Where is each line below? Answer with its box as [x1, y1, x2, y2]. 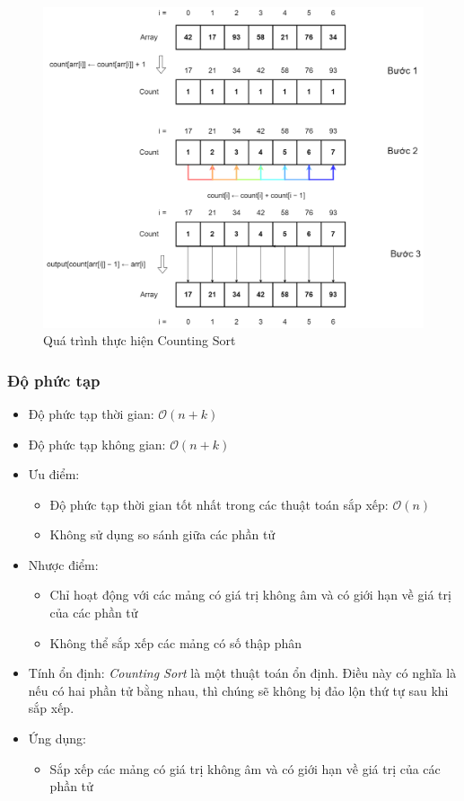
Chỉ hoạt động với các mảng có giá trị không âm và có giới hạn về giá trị [49, 585, 451, 604]
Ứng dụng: [28, 729, 86, 748]
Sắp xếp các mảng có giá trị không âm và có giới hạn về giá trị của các [49, 759, 441, 778]
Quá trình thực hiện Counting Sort [43, 331, 236, 350]
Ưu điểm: [28, 465, 80, 484]
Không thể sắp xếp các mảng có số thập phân [49, 633, 302, 652]
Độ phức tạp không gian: [28, 434, 166, 453]
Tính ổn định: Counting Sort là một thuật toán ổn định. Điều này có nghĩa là [28, 663, 457, 682]
